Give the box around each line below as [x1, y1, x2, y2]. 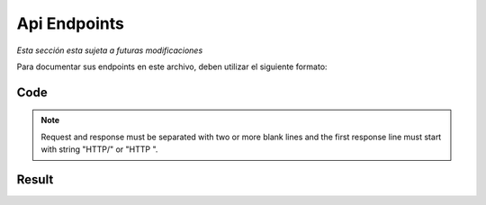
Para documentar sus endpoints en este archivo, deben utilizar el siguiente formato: [16, 61, 328, 72]
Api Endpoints [16, 13, 125, 33]
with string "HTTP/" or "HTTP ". [40, 144, 158, 155]
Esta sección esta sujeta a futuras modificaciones [16, 45, 203, 56]
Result [16, 172, 54, 187]
